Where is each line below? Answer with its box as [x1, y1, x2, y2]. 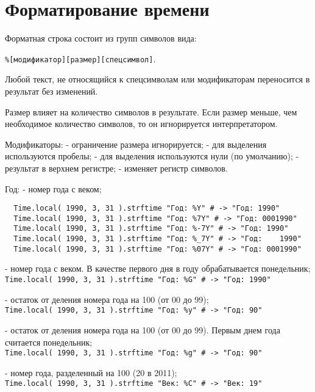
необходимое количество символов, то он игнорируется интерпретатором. [5, 117, 278, 130]
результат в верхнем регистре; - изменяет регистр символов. [5, 161, 228, 174]
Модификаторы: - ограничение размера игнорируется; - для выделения [5, 137, 267, 150]
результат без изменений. [5, 84, 98, 97]
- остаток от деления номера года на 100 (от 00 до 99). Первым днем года [5, 323, 280, 336]
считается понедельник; [5, 335, 93, 348]
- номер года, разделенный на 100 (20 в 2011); [5, 366, 177, 379]
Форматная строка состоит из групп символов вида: [5, 32, 197, 45]
